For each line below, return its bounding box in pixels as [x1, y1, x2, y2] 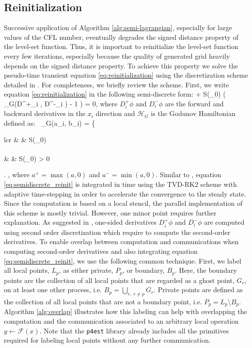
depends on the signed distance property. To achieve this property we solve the [4, 60, 238, 70]
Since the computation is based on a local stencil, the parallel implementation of [4, 198, 243, 208]
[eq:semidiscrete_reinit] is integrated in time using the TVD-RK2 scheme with [4, 179, 237, 189]
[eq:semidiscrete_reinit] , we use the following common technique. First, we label [4, 255, 241, 265]
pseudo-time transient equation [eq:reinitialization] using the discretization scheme [4, 70, 248, 80]
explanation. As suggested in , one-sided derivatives [4, 217, 157, 227]
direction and [95, 108, 135, 118]
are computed [204, 217, 245, 227]
